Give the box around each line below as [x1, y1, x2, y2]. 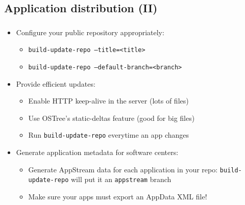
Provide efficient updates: [16, 78, 95, 89]
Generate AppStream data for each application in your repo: [28, 164, 218, 174]
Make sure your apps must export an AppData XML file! [28, 191, 207, 201]
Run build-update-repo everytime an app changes [28, 130, 189, 140]
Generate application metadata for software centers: [16, 147, 179, 158]
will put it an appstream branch [71, 174, 171, 185]
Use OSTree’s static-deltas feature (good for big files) [28, 112, 195, 123]
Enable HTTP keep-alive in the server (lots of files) [28, 95, 189, 106]
